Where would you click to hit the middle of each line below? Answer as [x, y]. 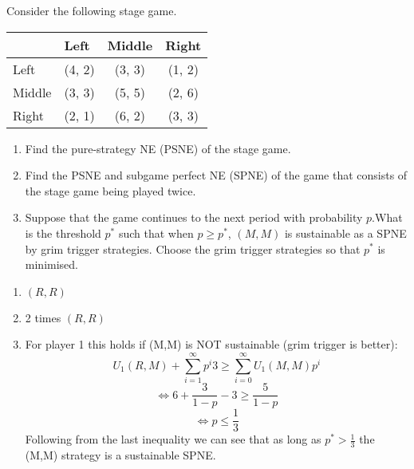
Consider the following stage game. [92, 10]
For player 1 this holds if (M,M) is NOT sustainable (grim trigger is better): [211, 344]
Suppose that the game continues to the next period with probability [194, 217]
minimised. [51, 264]
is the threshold [63, 233]
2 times [43, 317]
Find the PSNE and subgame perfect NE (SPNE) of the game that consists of [216, 175]
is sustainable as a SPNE [345, 233]
